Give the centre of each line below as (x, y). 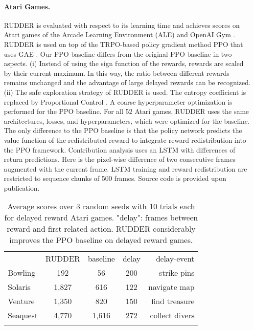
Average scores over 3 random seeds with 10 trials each (101, 206)
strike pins (177, 273)
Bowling (22, 273)
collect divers (172, 315)
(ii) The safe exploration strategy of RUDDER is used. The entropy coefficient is (125, 92)
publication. (22, 187)
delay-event (175, 259)
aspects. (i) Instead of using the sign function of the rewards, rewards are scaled (124, 63)
